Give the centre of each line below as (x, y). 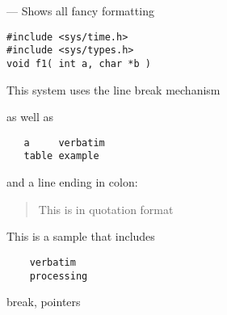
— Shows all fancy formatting (80, 10)
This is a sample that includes (81, 236)
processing (59, 276)
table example (61, 156)
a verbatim (64, 143)
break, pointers (44, 302)
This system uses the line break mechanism (113, 89)
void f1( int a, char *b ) (79, 63)
